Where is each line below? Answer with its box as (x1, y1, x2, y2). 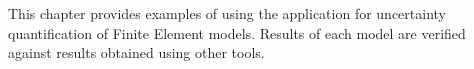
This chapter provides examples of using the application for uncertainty (8, 3, 446, 23)
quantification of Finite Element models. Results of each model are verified (8, 22, 466, 43)
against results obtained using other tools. (8, 42, 265, 63)
